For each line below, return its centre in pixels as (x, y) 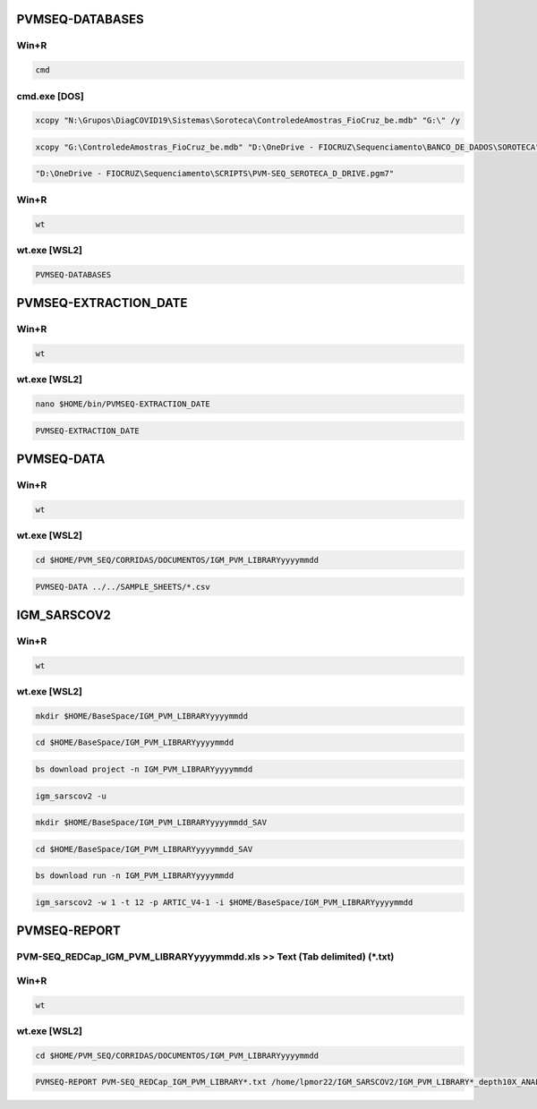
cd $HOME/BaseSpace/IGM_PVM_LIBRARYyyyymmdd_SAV (144, 849)
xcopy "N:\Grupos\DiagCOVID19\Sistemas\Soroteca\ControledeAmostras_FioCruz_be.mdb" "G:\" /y (248, 120)
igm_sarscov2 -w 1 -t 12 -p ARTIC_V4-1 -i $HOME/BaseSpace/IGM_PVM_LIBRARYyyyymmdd (224, 902)
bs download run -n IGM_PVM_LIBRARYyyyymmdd (135, 876)
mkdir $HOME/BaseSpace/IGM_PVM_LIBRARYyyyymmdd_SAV (151, 823)
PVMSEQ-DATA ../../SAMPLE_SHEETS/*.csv (123, 587)
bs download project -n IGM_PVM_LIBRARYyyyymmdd (144, 769)
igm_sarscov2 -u (71, 796)
